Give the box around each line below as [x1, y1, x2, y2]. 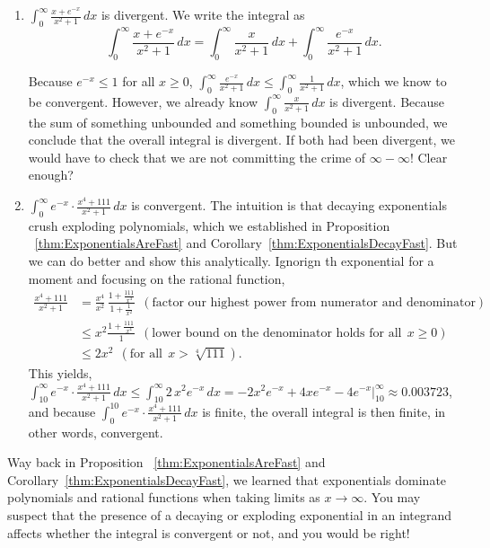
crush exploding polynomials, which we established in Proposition [28, 216, 390, 234]
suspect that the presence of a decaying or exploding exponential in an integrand [7, 505, 452, 524]
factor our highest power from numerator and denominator [152, 296, 476, 309]
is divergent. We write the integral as [101, 5, 305, 23]
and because [28, 402, 96, 420]
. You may [363, 488, 421, 507]
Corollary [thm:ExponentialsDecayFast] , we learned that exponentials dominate [7, 470, 447, 489]
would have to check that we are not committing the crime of [28, 147, 366, 166]
